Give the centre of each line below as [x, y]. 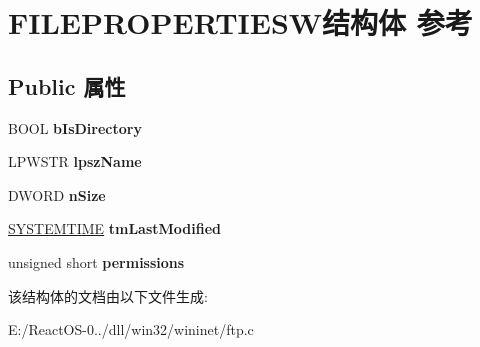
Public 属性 [67, 85]
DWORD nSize [57, 194]
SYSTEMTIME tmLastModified [115, 228]
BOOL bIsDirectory [75, 127]
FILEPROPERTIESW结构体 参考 [240, 22]
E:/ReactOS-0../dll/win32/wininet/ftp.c [131, 329]
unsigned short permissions [96, 261]
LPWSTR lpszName [75, 161]
